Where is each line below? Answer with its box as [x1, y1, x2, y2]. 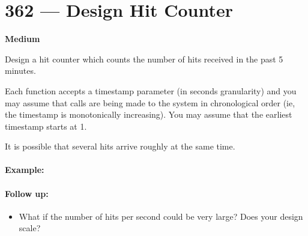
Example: [5, 163, 44, 176]
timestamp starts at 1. [5, 120, 87, 132]
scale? [19, 222, 41, 234]
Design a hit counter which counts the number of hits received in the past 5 [5, 52, 283, 65]
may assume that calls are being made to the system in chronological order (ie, [5, 96, 295, 109]
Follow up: [5, 187, 49, 199]
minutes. [5, 64, 36, 77]
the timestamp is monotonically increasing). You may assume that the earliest [5, 108, 292, 121]
